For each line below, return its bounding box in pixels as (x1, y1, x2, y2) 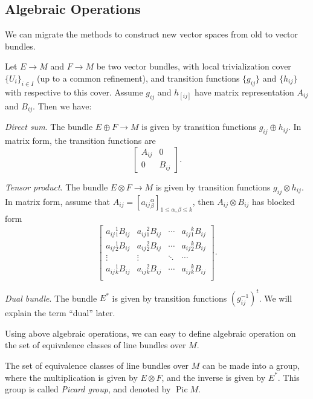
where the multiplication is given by (5, 371, 138, 383)
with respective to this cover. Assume (5, 85, 143, 98)
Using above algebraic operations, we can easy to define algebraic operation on (5, 326, 296, 339)
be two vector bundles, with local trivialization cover (96, 60, 291, 73)
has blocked (252, 195, 295, 207)
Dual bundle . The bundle (5, 291, 97, 304)
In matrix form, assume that (5, 195, 111, 207)
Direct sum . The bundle (5, 120, 93, 133)
